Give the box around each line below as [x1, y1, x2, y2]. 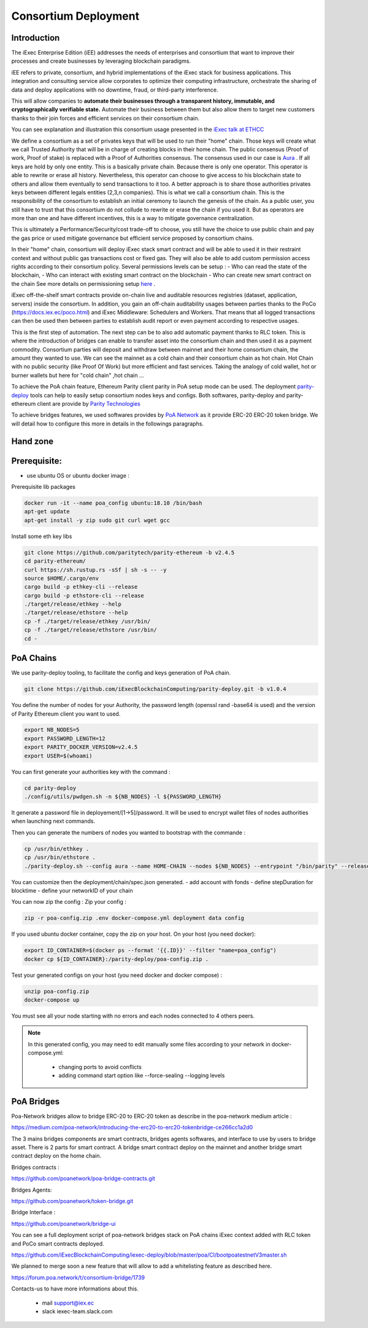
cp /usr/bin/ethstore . [24, 854, 96, 861]
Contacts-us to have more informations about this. [11, 1285, 139, 1292]
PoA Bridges [11, 1096, 60, 1107]
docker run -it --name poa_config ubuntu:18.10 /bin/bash [24, 499, 202, 507]
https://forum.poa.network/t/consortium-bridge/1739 [11, 1273, 145, 1281]
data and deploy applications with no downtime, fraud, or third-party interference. [11, 86, 219, 93]
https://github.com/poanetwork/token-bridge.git [11, 1197, 134, 1204]
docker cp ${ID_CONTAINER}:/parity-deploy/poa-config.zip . [24, 955, 209, 962]
